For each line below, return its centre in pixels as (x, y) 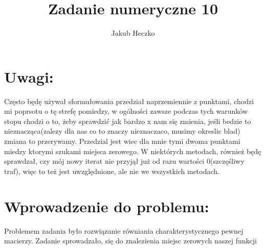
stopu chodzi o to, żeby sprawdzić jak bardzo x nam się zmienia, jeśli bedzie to (128, 121)
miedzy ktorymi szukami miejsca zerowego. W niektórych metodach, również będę (133, 151)
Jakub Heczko (133, 33)
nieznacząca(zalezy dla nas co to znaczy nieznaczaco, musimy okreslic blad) (122, 131)
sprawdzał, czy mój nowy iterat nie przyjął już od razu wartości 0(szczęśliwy (124, 161)
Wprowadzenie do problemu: (107, 206)
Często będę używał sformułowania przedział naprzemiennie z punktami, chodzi (129, 101)
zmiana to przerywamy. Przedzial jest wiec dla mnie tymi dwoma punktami (122, 141)
